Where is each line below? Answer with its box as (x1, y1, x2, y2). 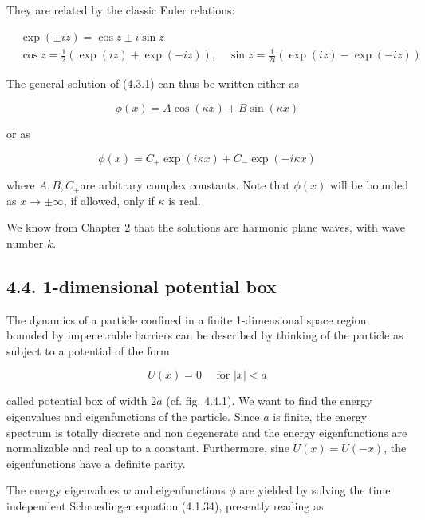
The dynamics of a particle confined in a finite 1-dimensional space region (6, 311, 367, 327)
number (6, 234, 44, 251)
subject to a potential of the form (6, 342, 170, 359)
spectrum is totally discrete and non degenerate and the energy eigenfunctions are (6, 423, 407, 440)
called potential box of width (6, 392, 148, 409)
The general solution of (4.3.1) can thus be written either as (6, 75, 300, 92)
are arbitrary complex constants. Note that (80, 177, 290, 193)
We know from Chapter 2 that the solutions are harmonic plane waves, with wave (6, 219, 406, 236)
